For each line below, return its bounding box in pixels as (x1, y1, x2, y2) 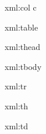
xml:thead (5, 41, 41, 53)
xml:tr (5, 80, 27, 92)
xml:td (5, 119, 29, 132)
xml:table (5, 21, 38, 33)
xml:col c (5, 1, 37, 13)
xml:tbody (5, 60, 42, 72)
